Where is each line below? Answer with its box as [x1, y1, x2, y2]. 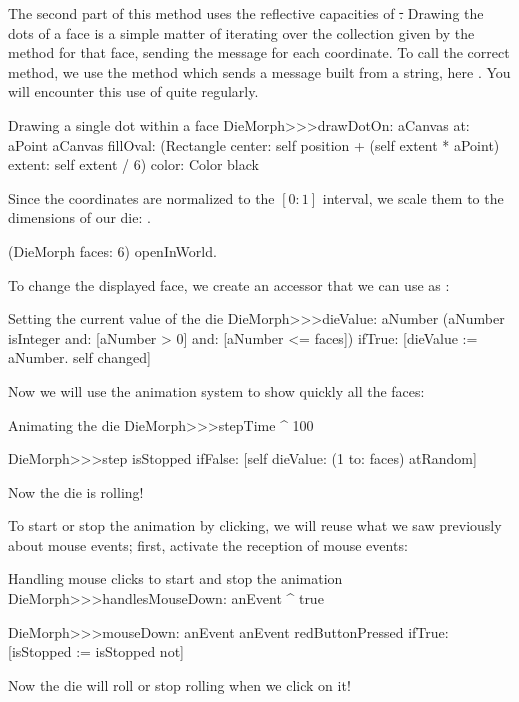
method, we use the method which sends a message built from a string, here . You [8, 61, 511, 82]
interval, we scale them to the [322, 187, 504, 208]
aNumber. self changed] [8, 347, 151, 368]
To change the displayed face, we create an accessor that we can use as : [8, 274, 450, 295]
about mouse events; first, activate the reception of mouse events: [8, 534, 408, 555]
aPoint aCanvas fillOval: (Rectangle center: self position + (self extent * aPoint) [8, 134, 500, 155]
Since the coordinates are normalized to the [8, 187, 275, 208]
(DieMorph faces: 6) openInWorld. [8, 240, 217, 261]
